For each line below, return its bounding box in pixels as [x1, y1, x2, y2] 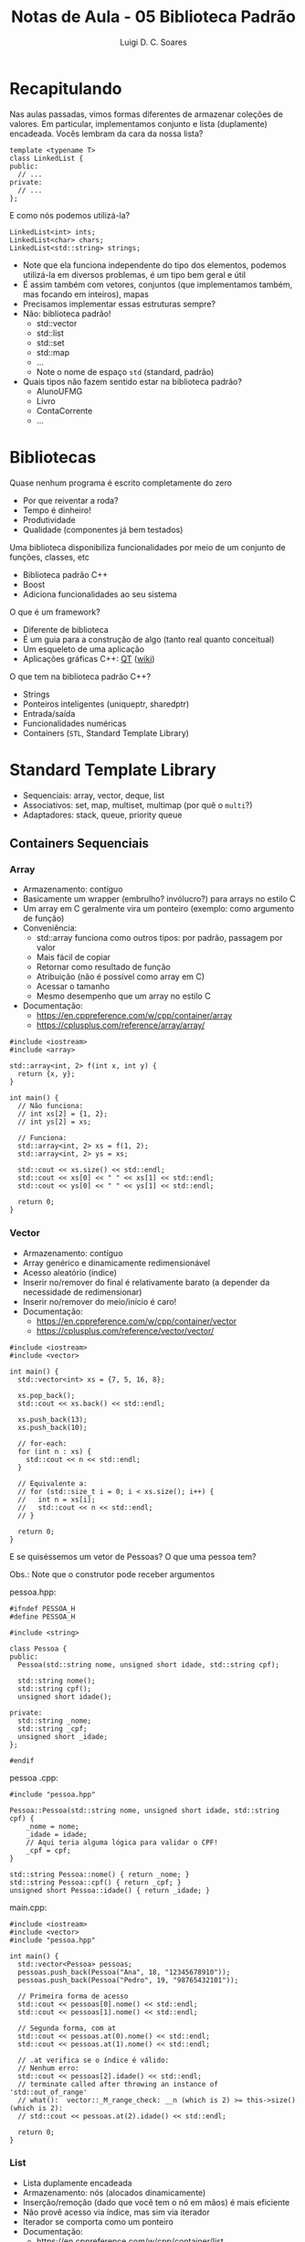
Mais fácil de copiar [36, 952, 111, 963]
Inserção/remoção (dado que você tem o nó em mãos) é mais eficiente [22, 2196, 290, 2207]
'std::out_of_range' [9, 2087, 89, 2097]
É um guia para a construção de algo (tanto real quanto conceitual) [22, 634, 275, 645]
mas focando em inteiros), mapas [22, 288, 149, 299]
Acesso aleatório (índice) [22, 1266, 117, 1277]
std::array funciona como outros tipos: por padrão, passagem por [36, 933, 283, 944]
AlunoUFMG [36, 386, 83, 397]
